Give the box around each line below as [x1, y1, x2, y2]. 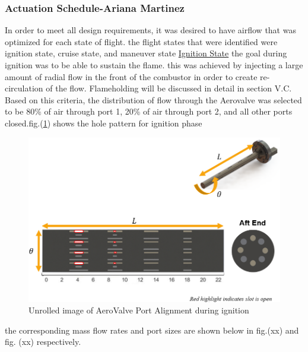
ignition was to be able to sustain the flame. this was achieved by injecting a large [5, 59, 303, 71]
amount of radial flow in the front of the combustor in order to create [5, 70, 258, 83]
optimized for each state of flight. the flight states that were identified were [5, 35, 278, 47]
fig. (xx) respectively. [5, 335, 81, 348]
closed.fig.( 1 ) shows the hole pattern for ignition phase [5, 116, 202, 129]
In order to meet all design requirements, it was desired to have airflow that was [5, 24, 296, 36]
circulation [5, 82, 43, 94]
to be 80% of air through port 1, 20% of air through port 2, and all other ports [5, 105, 293, 118]
